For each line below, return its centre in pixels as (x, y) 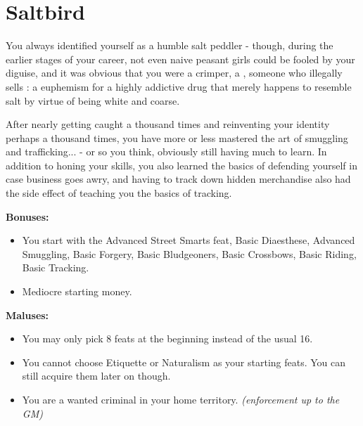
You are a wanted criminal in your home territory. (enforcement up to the (181, 399)
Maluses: (27, 315)
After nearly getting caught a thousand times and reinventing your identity (168, 124)
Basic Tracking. (56, 267)
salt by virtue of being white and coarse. (93, 100)
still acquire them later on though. (96, 376)
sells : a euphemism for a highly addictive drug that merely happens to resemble (179, 86)
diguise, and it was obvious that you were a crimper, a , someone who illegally (174, 73)
